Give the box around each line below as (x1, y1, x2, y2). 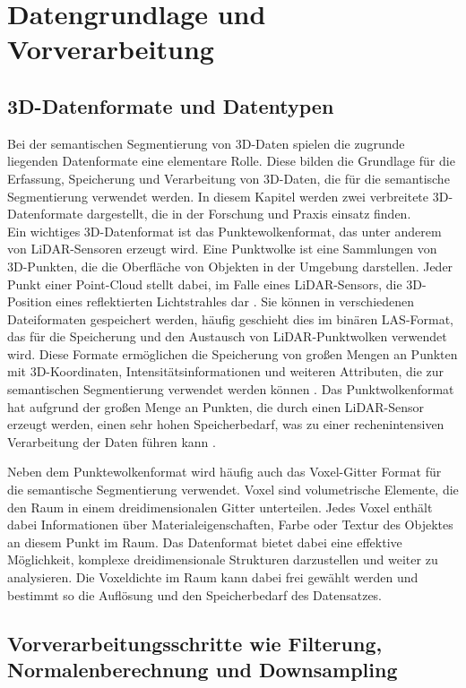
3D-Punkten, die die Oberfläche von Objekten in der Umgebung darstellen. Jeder (7, 256, 453, 275)
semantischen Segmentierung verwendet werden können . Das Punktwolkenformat (7, 380, 454, 399)
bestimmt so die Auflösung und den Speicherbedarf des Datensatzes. (7, 585, 383, 604)
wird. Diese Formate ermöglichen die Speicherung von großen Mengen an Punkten (7, 344, 458, 363)
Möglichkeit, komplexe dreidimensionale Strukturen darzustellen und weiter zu (7, 550, 438, 569)
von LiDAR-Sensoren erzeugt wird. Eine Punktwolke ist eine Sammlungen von (7, 239, 437, 258)
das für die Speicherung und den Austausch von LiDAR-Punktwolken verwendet (7, 327, 447, 346)
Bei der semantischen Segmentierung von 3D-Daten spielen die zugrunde (7, 133, 405, 152)
